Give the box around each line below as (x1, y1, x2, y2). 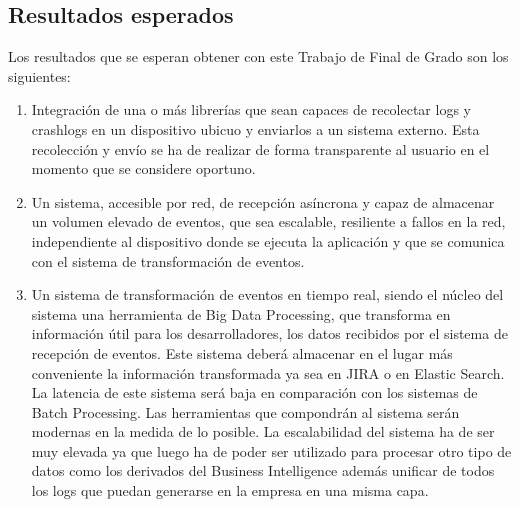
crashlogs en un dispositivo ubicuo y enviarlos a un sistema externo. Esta (31, 118, 480, 139)
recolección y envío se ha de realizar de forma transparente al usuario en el (31, 138, 490, 159)
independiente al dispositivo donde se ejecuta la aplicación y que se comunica (31, 230, 505, 251)
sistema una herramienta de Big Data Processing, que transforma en (31, 303, 451, 324)
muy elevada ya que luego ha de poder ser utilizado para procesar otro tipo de (31, 440, 512, 461)
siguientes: (8, 65, 71, 86)
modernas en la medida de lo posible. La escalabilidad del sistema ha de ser (31, 421, 495, 442)
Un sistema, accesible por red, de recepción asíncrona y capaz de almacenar (31, 191, 495, 212)
